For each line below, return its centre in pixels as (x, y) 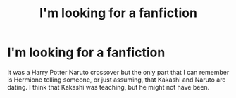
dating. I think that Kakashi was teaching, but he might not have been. (108, 87)
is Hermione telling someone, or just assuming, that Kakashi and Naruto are (117, 80)
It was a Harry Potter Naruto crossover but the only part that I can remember (118, 72)
